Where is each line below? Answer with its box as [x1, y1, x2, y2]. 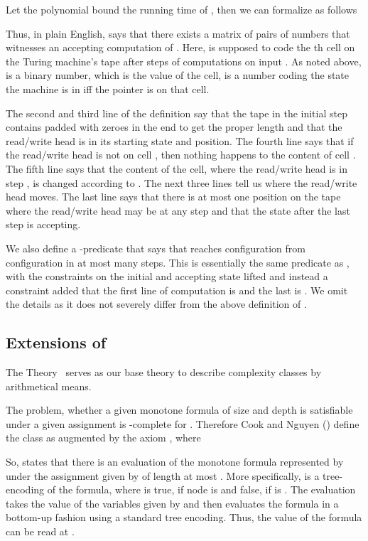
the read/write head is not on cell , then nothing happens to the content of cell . [6, 147, 356, 162]
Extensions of [6, 331, 107, 353]
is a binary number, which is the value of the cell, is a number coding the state [6, 68, 350, 82]
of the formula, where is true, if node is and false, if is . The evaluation [47, 482, 356, 497]
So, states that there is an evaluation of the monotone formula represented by [6, 454, 344, 469]
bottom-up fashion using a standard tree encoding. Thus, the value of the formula [6, 510, 362, 525]
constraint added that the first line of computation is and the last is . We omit [6, 282, 348, 297]
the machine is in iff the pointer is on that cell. [6, 81, 210, 96]
